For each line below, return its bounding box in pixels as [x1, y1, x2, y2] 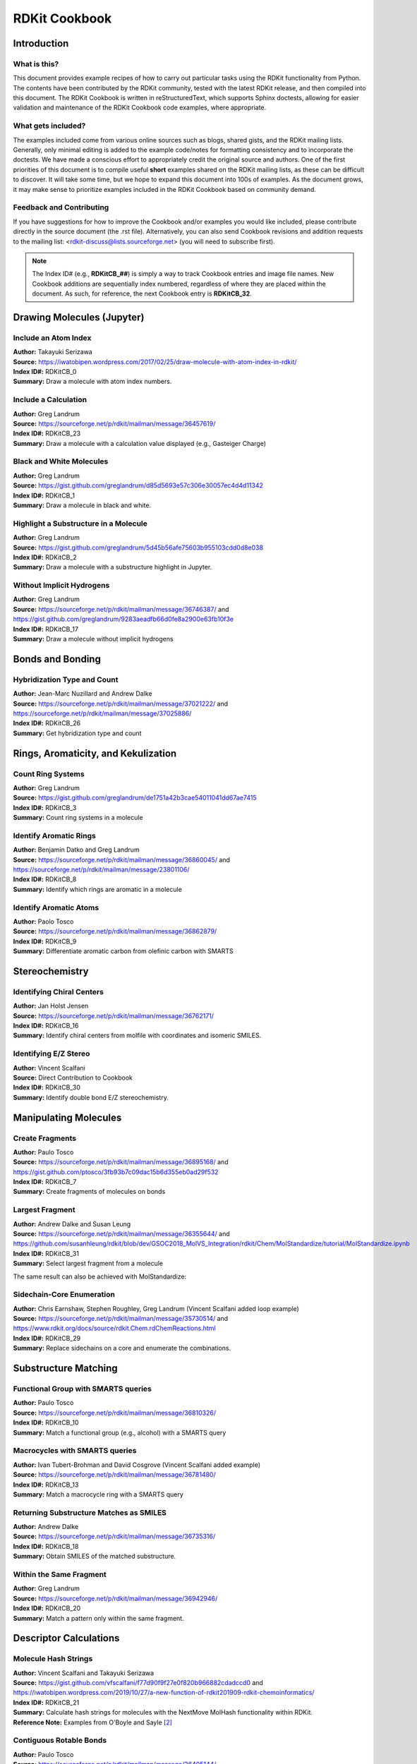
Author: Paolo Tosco [13, 917, 74, 926]
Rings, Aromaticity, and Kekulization [13, 747, 177, 759]
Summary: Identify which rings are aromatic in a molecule [13, 885, 183, 893]
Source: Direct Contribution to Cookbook [13, 1073, 133, 1082]
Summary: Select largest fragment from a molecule [13, 1259, 164, 1268]
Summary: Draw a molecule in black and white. [13, 501, 152, 509]
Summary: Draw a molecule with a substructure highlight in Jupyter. [13, 563, 212, 572]
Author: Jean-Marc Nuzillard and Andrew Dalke [13, 689, 152, 698]
